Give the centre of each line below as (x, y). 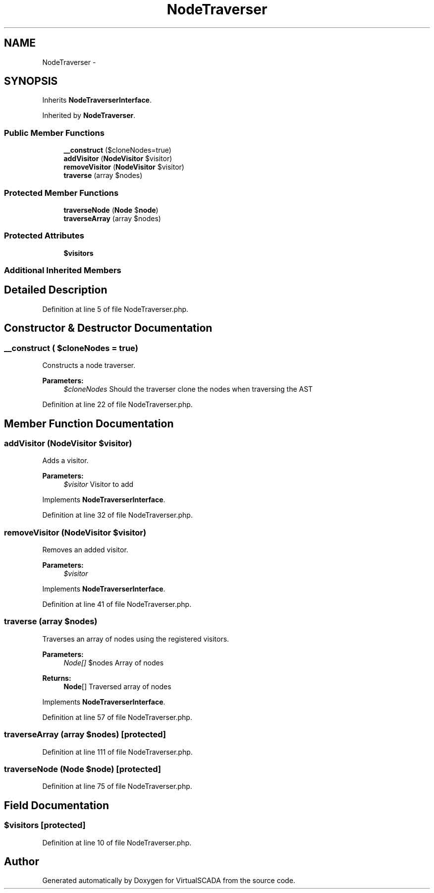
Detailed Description (56, 290)
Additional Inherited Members (63, 270)
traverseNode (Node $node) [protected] (82, 769)
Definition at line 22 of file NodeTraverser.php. (117, 405)
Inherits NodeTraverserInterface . (97, 100)
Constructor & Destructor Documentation (108, 328)
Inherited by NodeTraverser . (89, 116)
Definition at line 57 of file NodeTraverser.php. (117, 717)
